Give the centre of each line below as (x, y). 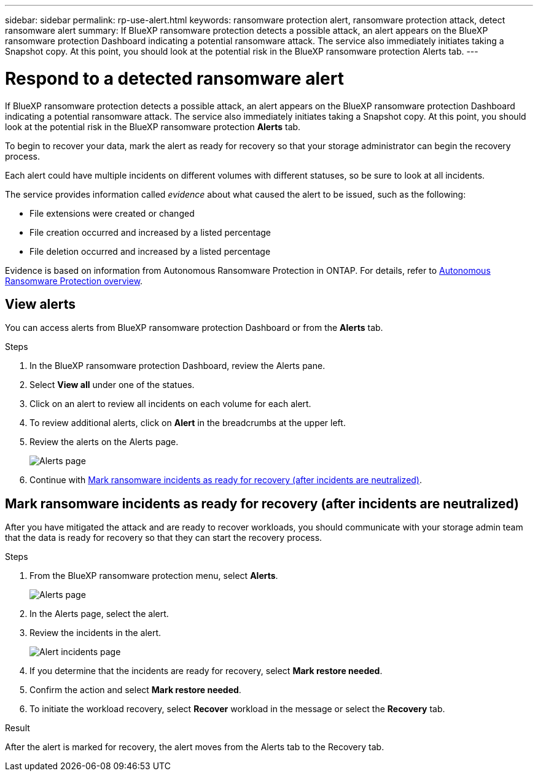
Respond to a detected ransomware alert (174, 78)
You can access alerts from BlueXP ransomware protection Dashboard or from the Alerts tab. (194, 328)
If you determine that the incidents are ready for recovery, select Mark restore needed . (206, 671)
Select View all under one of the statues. (112, 385)
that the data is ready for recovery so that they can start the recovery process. (164, 538)
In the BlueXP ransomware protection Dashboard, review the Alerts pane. (177, 366)
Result (18, 728)
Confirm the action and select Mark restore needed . (135, 690)
